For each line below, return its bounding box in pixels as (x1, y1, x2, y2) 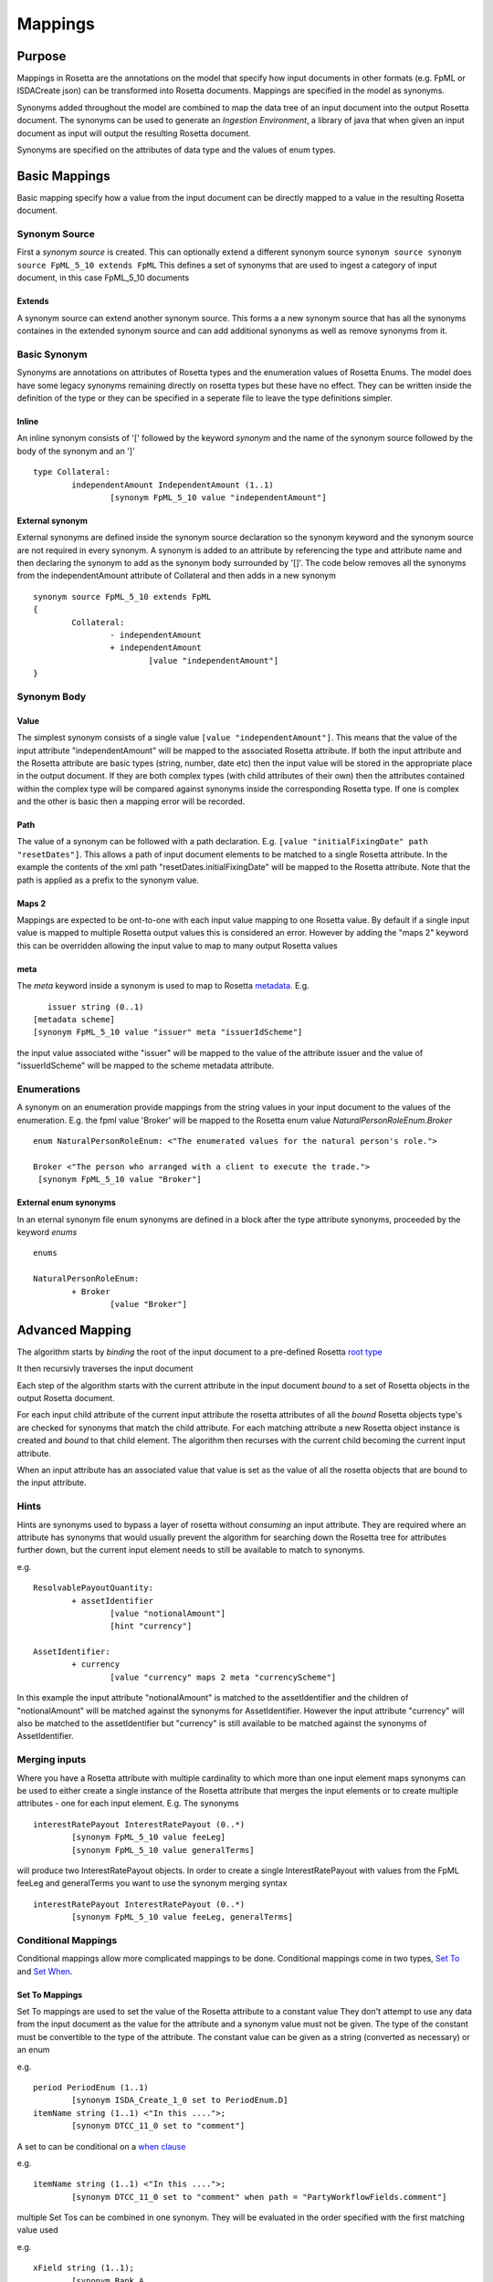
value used (16, 2224, 58, 2235)
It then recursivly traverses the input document (16, 1363, 194, 1374)
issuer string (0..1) (47, 1001, 144, 1012)
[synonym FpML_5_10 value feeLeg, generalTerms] (71, 1912, 294, 1922)
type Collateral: (33, 466, 110, 477)
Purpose (16, 48, 67, 64)
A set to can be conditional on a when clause (16, 2141, 186, 2151)
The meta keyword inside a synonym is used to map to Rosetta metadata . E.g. (16, 980, 309, 991)
